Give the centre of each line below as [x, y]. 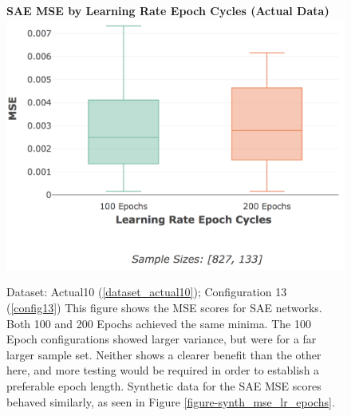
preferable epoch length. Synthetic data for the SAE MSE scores [164, 385]
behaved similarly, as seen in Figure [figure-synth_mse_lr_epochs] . [171, 401]
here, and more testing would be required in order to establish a [163, 370]
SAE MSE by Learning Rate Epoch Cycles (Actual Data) [168, 10]
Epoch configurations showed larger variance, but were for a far [162, 339]
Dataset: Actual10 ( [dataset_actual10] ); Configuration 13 [147, 292]
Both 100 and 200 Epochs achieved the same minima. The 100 [159, 323]
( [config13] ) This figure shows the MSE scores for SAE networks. [164, 307]
